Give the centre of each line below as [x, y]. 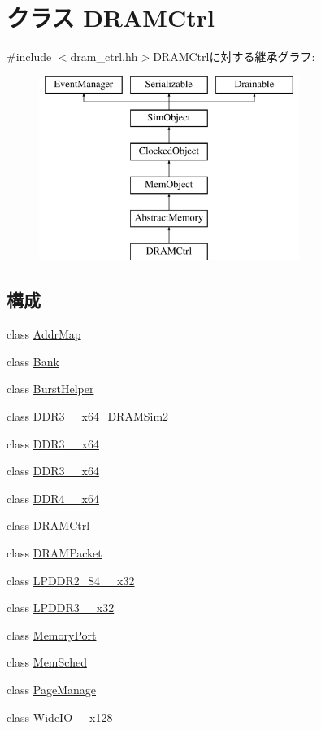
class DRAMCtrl [48, 525]
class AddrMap [44, 334]
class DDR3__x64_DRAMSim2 [88, 416]
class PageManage [52, 689]
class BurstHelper [50, 389]
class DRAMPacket [54, 553]
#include [29, 57]
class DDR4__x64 [53, 498]
